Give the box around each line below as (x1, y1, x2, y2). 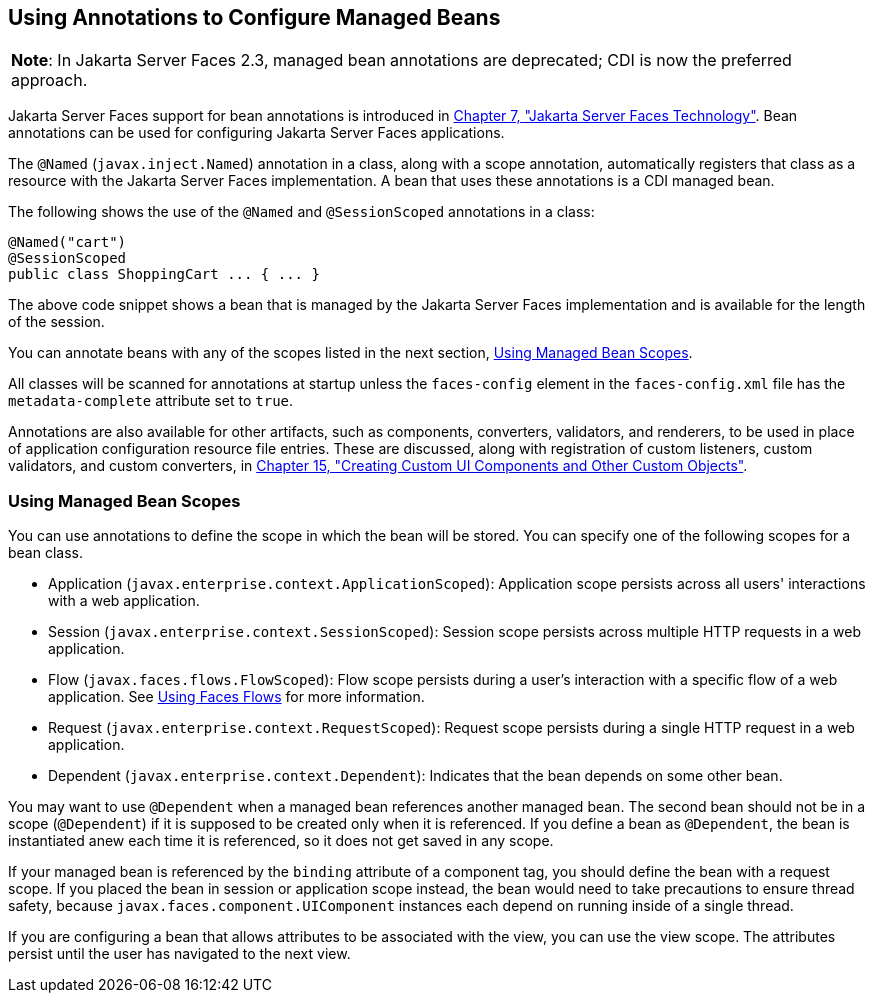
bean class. (8, 544, 84, 562)
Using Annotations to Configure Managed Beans (8, 5, 501, 30)
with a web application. (48, 592, 200, 610)
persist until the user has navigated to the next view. (8, 945, 351, 963)
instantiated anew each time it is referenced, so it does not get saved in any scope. (8, 832, 554, 850)
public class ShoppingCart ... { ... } (8, 266, 320, 283)
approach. (11, 70, 88, 91)
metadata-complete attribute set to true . (8, 392, 294, 410)
